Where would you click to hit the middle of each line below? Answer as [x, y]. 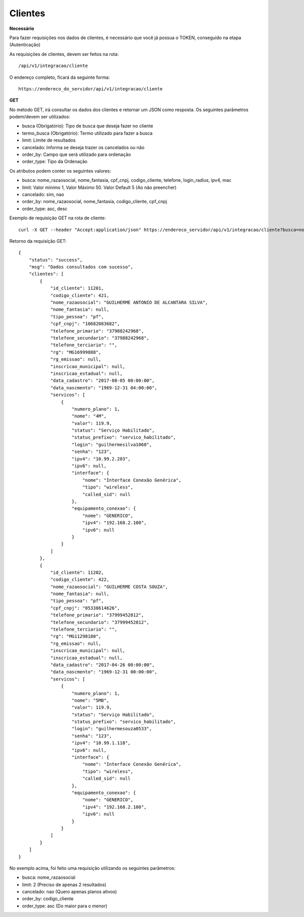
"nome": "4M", [89, 416]
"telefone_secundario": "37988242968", [100, 338]
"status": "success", [56, 260]
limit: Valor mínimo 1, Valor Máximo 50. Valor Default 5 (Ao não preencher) [99, 187]
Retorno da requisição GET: [38, 241]
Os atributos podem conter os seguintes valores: [60, 171]
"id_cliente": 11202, [77, 572]
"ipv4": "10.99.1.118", [101, 743]
